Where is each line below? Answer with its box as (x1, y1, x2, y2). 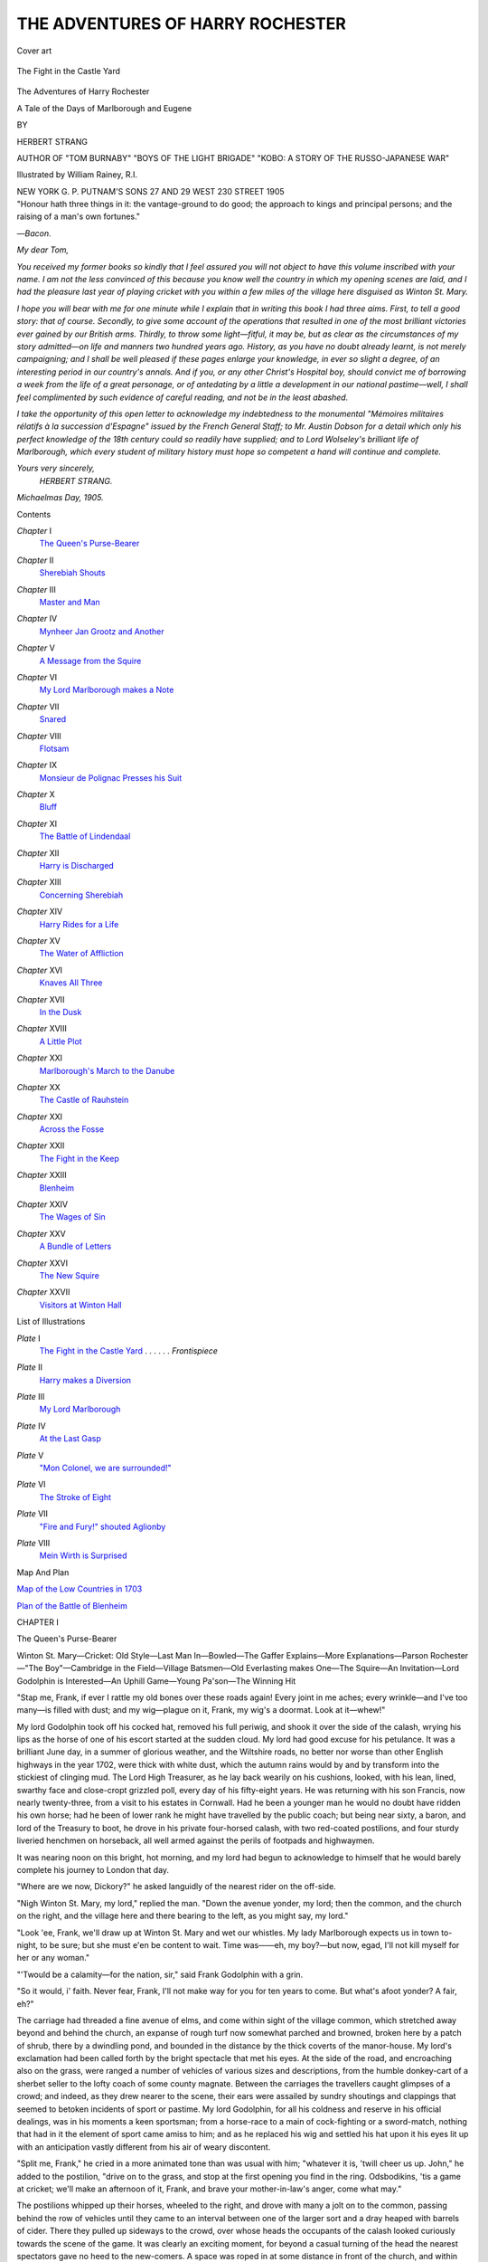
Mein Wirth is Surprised (39, 1550, 127, 1561)
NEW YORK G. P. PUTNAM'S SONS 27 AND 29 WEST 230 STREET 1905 (16, 185, 285, 196)
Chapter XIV (16, 906, 63, 917)
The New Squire (39, 1269, 99, 1280)
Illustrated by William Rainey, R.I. (16, 169, 137, 180)
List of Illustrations (16, 1316, 86, 1327)
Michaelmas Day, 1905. (16, 492, 104, 503)
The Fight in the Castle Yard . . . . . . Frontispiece (39, 1345, 219, 1356)
